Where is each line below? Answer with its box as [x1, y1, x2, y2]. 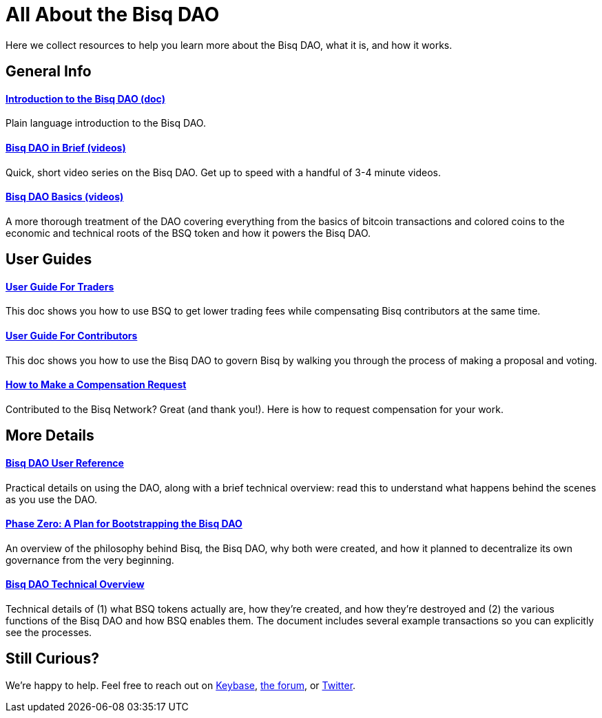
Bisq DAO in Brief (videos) [6, 142, 126, 154]
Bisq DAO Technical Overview [6, 578, 145, 591]
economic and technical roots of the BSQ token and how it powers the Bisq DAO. [6, 226, 371, 239]
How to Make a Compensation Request [6, 379, 187, 391]
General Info [6, 63, 92, 81]
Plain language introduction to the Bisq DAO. [6, 117, 206, 129]
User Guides [6, 251, 92, 268]
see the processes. [6, 626, 92, 638]
